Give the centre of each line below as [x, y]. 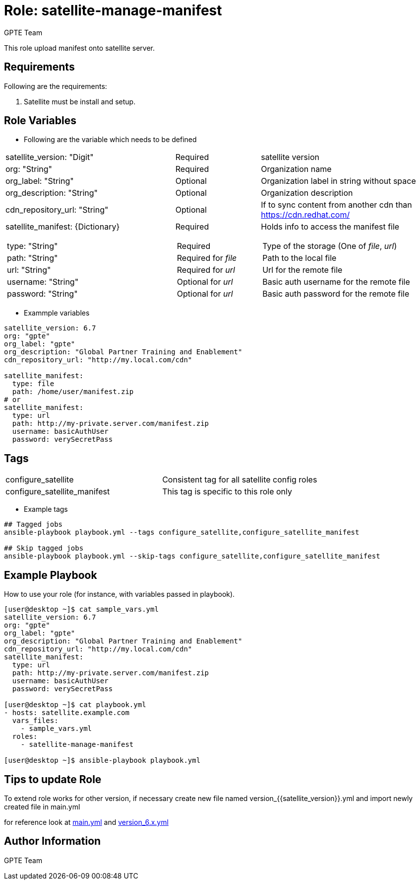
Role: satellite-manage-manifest [113, 10]
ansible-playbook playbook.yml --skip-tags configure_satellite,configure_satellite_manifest [192, 556]
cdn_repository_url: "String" [57, 210]
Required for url [206, 270]
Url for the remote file [302, 270]
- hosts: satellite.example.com [67, 713]
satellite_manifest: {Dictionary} [63, 227]
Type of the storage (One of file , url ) [330, 246]
